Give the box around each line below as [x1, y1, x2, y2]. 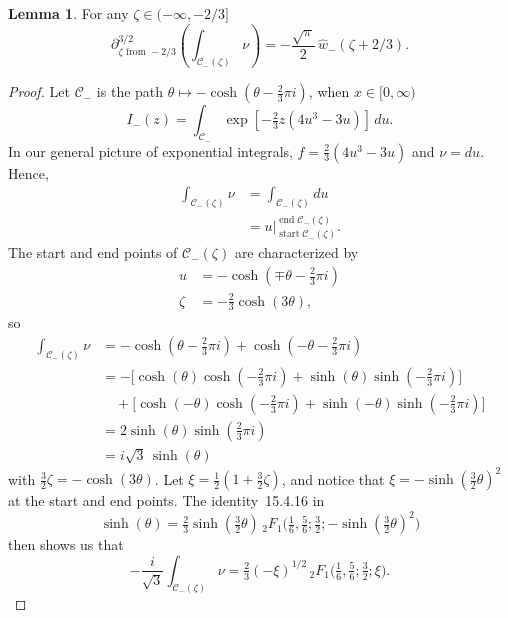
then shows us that [8, 534, 124, 555]
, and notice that [281, 468, 385, 489]
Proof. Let [8, 81, 70, 102]
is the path [96, 81, 164, 102]
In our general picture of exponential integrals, [8, 140, 293, 161]
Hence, [8, 162, 49, 183]
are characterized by [234, 242, 359, 263]
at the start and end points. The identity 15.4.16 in [8, 490, 325, 511]
